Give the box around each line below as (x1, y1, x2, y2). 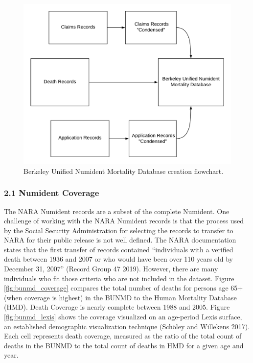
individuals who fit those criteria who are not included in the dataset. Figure (4, 273, 234, 283)
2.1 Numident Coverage (4, 187, 99, 199)
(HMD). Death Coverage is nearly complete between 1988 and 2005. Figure (4, 302, 230, 312)
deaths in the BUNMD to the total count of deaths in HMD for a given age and (4, 340, 244, 350)
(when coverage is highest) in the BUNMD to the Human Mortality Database (4, 292, 237, 302)
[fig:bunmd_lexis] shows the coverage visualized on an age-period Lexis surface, (4, 312, 242, 322)
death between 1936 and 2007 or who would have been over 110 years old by (4, 254, 233, 264)
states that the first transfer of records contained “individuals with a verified (4, 244, 233, 254)
